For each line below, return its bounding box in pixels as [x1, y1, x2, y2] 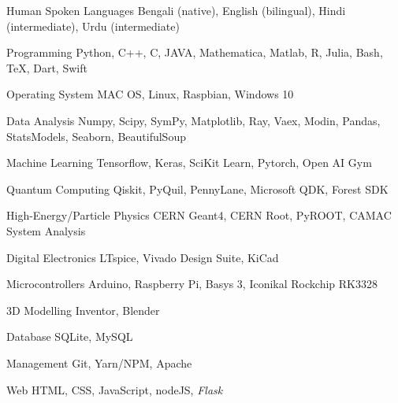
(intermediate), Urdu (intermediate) [6, 17, 180, 34]
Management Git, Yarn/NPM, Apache [6, 354, 192, 371]
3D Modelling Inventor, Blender [6, 301, 160, 318]
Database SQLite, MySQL [6, 328, 133, 345]
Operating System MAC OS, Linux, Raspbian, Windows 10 [6, 86, 294, 102]
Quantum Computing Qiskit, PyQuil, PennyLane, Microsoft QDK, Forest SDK [6, 180, 389, 197]
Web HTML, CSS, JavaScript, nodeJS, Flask [6, 381, 223, 397]
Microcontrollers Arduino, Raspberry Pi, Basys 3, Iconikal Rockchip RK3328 [6, 275, 378, 292]
